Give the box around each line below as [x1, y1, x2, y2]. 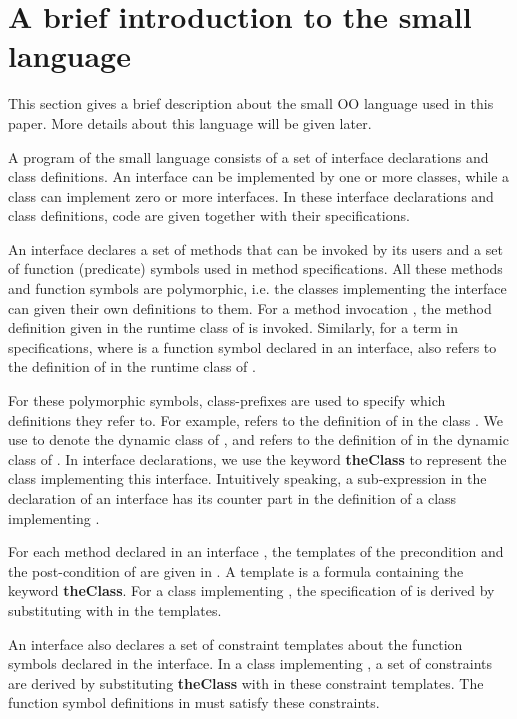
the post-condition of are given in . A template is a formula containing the [8, 560, 464, 581]
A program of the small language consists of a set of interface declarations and [8, 146, 489, 167]
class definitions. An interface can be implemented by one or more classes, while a [8, 166, 510, 187]
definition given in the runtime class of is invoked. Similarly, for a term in [8, 317, 458, 338]
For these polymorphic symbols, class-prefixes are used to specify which [8, 390, 446, 411]
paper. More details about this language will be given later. [8, 112, 372, 133]
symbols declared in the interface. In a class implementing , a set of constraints [8, 653, 492, 674]
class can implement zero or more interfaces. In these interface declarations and [8, 185, 494, 206]
